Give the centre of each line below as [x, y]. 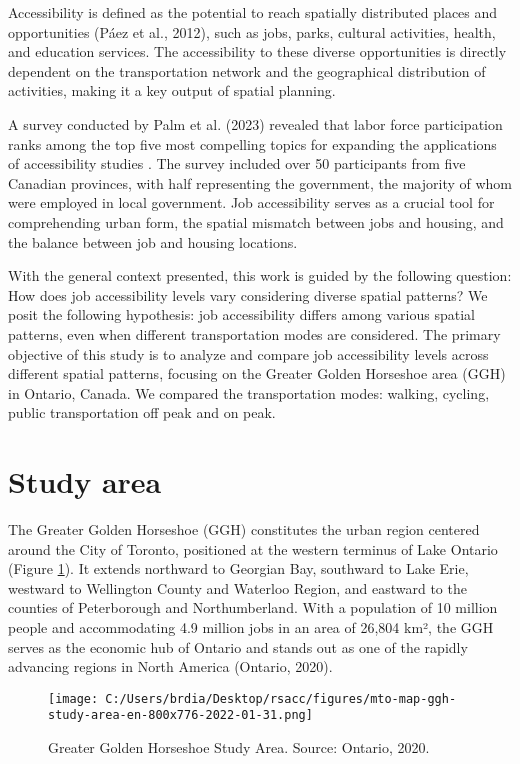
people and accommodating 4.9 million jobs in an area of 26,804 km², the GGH [251, 626]
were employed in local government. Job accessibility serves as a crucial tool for [251, 202]
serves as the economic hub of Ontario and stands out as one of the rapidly [238, 646]
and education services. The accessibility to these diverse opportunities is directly [257, 51]
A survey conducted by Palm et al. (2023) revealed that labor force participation [255, 123]
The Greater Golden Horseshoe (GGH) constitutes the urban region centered [244, 529]
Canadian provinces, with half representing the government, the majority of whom [260, 182]
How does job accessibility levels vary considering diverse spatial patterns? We [248, 294]
